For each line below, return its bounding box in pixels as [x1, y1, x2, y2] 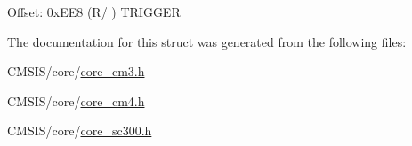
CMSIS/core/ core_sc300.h [7, 121, 152, 140]
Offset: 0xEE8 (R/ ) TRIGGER [7, 3, 181, 20]
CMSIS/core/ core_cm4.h [7, 91, 145, 110]
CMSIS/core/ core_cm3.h [7, 62, 145, 81]
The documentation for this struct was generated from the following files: [7, 32, 407, 50]
